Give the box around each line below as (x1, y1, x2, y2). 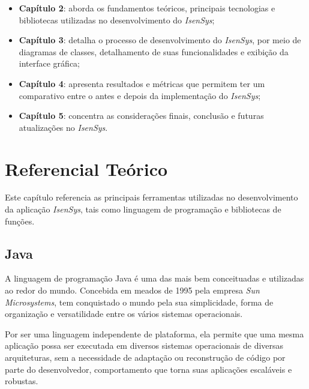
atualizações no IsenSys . (19, 121, 108, 133)
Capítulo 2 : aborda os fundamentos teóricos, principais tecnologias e (19, 2, 275, 14)
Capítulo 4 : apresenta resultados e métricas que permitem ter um (19, 77, 265, 89)
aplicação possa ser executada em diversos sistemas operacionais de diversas (5, 339, 284, 352)
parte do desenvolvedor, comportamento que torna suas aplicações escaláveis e (5, 363, 292, 375)
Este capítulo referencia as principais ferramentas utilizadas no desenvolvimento (5, 191, 298, 204)
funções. (5, 214, 35, 227)
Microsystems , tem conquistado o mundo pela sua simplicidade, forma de (5, 295, 274, 308)
